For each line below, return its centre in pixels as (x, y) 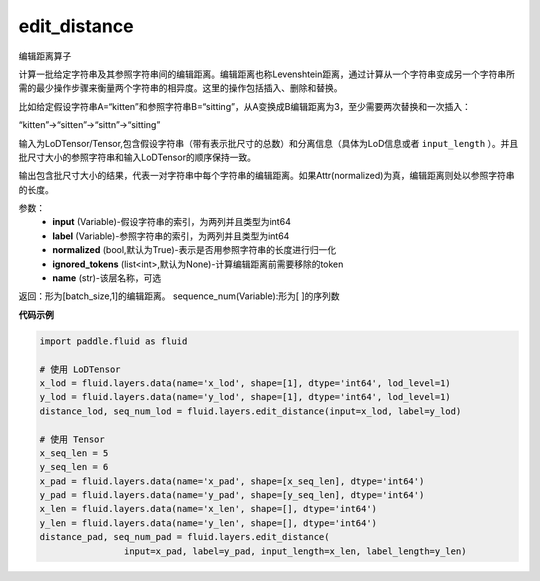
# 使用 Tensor (72, 439)
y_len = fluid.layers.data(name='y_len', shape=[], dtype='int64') (208, 523)
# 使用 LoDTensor (80, 369)
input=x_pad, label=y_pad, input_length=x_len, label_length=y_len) (295, 551)
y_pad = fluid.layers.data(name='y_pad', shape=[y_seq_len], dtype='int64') (232, 495)
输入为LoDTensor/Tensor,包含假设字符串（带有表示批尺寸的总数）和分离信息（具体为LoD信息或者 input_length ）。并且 (268, 143)
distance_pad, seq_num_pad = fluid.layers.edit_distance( (184, 537)
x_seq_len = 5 (74, 453)
